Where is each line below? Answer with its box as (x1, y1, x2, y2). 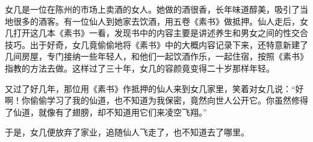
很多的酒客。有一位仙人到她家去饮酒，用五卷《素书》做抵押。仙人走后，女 (13, 14, 308, 27)
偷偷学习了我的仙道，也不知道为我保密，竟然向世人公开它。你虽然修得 (29, 94, 308, 106)
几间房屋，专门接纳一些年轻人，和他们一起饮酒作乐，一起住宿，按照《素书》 (5, 50, 308, 63)
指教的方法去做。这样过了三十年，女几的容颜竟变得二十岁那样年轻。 (5, 61, 274, 74)
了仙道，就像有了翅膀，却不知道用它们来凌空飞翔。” (5, 105, 207, 118)
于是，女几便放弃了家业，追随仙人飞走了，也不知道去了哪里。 (5, 126, 249, 138)
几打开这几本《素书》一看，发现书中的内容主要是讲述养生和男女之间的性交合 (5, 26, 308, 39)
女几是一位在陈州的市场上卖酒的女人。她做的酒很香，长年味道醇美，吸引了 (5, 3, 300, 15)
